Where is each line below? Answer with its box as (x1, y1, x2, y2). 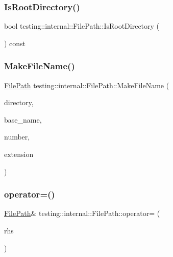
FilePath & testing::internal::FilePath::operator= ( (4, 208, 160, 219)
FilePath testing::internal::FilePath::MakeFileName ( (4, 80, 169, 90)
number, (4, 131, 30, 142)
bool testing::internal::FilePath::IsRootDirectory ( (4, 21, 160, 31)
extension (4, 149, 34, 159)
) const (4, 37, 26, 48)
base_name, (4, 114, 42, 125)
